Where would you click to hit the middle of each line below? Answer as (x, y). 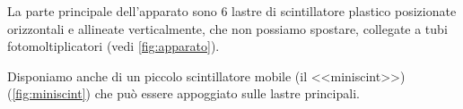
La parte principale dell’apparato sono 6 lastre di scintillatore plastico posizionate (232, 11)
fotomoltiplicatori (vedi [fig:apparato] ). (114, 46)
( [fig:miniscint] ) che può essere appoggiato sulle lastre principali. (183, 93)
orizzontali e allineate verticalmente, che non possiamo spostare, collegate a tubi (227, 28)
